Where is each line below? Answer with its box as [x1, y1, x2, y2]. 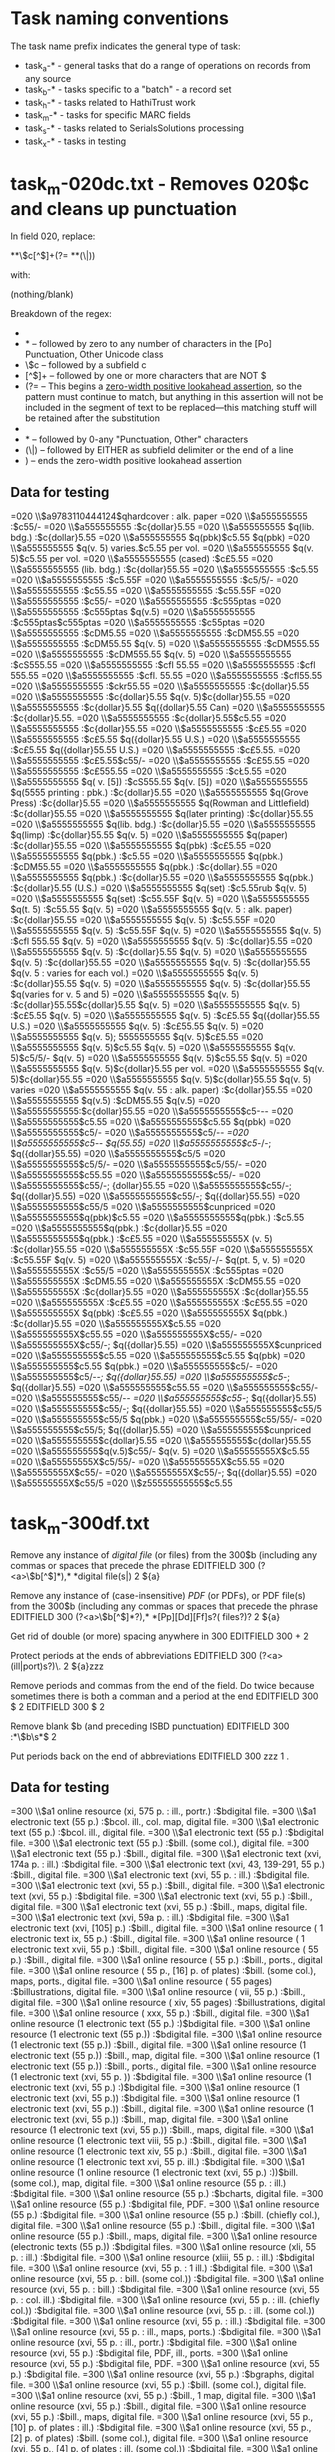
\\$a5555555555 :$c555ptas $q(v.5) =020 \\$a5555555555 [10, 606, 256, 618]
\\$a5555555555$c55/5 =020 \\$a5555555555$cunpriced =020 [10, 1201, 276, 1213]
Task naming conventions [10, 7, 230, 30]
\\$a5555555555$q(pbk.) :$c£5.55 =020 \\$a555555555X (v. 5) [10, 1233, 273, 1245]
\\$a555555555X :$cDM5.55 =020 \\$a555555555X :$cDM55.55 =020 [10, 1275, 302, 1287]
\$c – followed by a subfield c [24, 359, 147, 371]
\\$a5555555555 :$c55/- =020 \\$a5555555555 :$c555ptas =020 [10, 595, 282, 607]
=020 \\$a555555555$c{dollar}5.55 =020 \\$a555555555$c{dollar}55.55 [10, 1435, 312, 1447]
